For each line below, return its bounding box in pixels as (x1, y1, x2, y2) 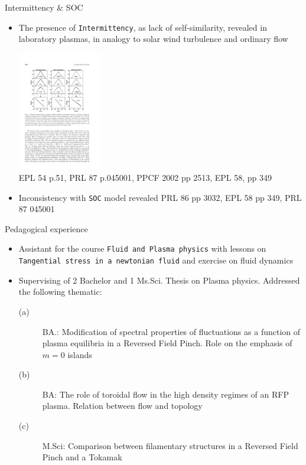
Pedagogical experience (5, 222, 88, 235)
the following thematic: (18, 285, 102, 298)
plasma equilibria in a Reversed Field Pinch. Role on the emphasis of (42, 337, 292, 349)
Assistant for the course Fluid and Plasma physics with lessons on (18, 242, 266, 255)
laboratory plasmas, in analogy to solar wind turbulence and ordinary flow (18, 32, 288, 45)
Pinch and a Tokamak (42, 451, 122, 463)
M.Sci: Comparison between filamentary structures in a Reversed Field (42, 439, 298, 451)
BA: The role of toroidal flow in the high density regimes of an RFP (42, 388, 289, 400)
